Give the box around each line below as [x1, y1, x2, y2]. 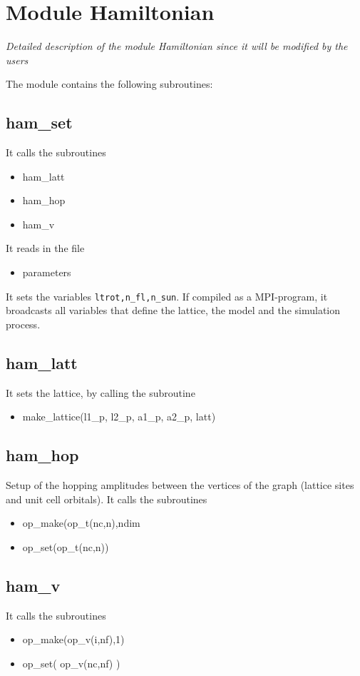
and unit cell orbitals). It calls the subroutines [6, 491, 207, 506]
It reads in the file [6, 241, 85, 256]
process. [6, 316, 41, 331]
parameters [22, 265, 71, 280]
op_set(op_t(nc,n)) [22, 539, 109, 554]
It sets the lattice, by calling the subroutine [6, 385, 195, 400]
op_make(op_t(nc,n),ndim [22, 515, 140, 530]
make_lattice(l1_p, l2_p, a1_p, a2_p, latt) [22, 409, 216, 424]
